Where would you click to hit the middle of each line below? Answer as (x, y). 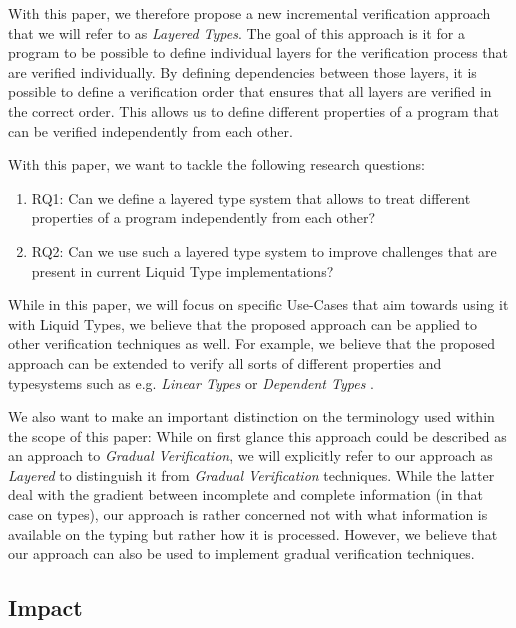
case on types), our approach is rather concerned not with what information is (248, 514)
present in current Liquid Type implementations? (182, 270)
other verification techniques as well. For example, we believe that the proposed (252, 343)
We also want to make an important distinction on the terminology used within (251, 416)
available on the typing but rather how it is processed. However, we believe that (253, 533)
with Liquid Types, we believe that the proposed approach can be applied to (243, 323)
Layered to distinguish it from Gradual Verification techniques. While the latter (251, 474)
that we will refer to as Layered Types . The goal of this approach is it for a (236, 32)
